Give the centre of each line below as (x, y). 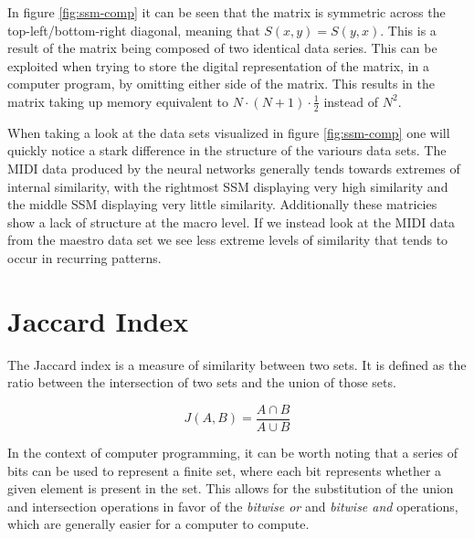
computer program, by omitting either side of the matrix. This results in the (221, 84)
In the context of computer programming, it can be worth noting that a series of (233, 452)
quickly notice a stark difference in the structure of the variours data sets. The (227, 150)
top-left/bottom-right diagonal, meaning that (134, 30)
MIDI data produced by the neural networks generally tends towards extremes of (234, 168)
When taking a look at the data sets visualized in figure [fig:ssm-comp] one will (229, 132)
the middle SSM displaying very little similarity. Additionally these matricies (222, 204)
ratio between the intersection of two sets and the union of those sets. (202, 382)
